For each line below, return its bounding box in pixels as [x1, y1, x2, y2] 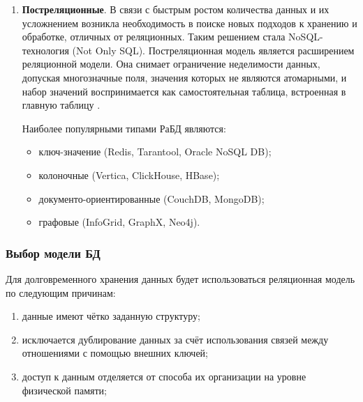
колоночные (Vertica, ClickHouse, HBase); [38, 167, 220, 182]
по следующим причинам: [6, 285, 116, 300]
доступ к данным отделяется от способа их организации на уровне [22, 369, 306, 383]
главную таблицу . [22, 98, 101, 112]
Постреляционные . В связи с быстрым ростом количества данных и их [22, 2, 329, 16]
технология [22, 42, 69, 57]
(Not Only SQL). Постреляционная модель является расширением [72, 42, 355, 57]
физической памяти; [22, 382, 107, 397]
